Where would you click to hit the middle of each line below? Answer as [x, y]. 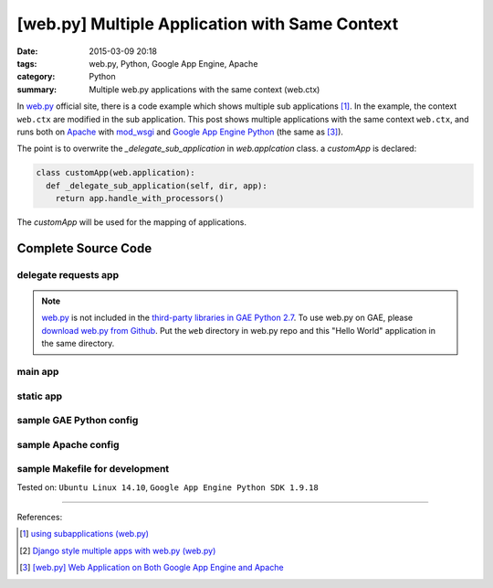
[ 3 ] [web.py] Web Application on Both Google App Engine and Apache [152, 568]
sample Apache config [68, 444]
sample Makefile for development [93, 469]
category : [36, 77]
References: [40, 517]
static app [40, 396]
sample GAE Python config [78, 421]
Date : [27, 51]
